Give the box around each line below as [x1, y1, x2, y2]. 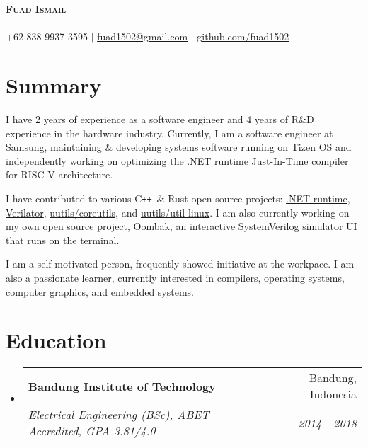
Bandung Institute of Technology [28, 377, 217, 394]
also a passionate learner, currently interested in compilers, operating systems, [6, 270, 345, 285]
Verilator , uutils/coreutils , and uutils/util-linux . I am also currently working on [6, 205, 350, 219]
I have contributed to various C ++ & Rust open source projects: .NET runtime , [6, 190, 350, 205]
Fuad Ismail [6, 1, 67, 16]
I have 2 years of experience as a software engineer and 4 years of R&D [6, 111, 314, 126]
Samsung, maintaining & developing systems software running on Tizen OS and [6, 139, 352, 154]
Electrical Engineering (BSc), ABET [28, 406, 209, 423]
